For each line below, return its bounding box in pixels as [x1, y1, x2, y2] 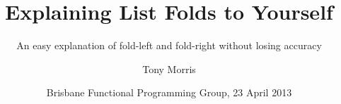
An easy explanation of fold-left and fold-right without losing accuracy [16, 38, 322, 53]
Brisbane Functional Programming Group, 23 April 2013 [46, 85, 292, 100]
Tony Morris [142, 61, 196, 76]
